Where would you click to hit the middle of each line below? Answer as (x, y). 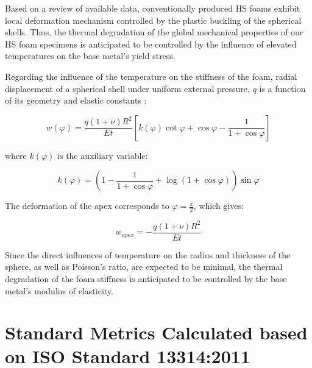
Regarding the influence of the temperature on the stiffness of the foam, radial (151, 76)
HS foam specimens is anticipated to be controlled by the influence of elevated (151, 44)
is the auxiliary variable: (103, 155)
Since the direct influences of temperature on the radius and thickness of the (148, 254)
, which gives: (218, 206)
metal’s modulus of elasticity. (59, 290)
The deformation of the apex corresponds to (87, 206)
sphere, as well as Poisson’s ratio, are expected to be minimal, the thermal (144, 267)
